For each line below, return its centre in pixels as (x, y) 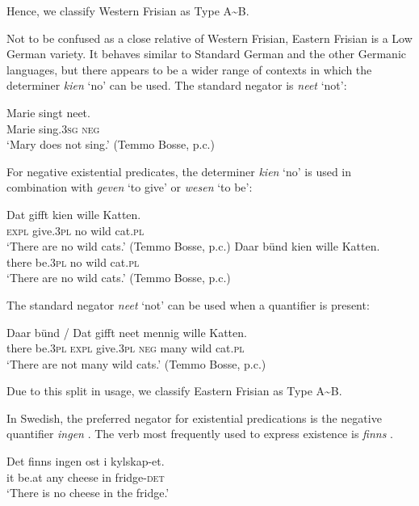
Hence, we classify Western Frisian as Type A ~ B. (128, 11)
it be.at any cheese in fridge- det (86, 476)
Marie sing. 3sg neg (53, 128)
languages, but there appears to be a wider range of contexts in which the (189, 69)
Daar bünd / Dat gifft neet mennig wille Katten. (127, 332)
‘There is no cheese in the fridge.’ (88, 493)
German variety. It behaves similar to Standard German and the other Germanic (207, 54)
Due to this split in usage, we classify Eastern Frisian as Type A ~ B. (174, 391)
